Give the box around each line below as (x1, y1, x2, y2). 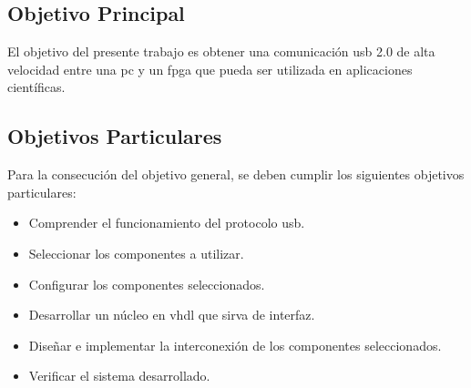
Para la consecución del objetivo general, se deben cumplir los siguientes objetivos (7, 165, 465, 184)
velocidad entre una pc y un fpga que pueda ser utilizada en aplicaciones (7, 59, 413, 78)
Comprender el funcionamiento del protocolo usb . (28, 213, 305, 232)
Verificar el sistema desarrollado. (28, 366, 210, 385)
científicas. (7, 77, 66, 97)
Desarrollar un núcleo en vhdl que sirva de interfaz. (28, 305, 315, 324)
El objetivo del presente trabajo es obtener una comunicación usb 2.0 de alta (7, 42, 435, 61)
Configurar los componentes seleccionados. (28, 274, 265, 293)
